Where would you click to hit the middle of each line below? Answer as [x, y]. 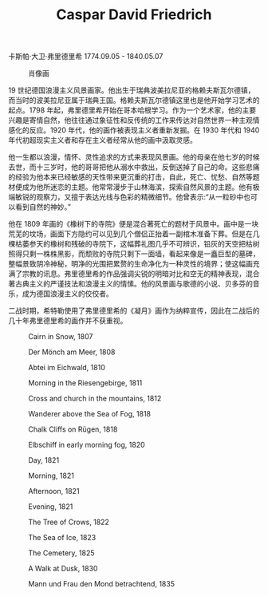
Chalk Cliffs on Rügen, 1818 [73, 429]
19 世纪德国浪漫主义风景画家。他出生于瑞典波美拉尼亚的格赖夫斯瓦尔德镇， [132, 90]
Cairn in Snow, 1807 [61, 337]
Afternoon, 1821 [54, 491]
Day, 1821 [44, 460]
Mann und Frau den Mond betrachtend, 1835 [102, 584]
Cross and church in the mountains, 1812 [95, 399]
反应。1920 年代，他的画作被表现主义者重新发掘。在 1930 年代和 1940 [144, 130]
